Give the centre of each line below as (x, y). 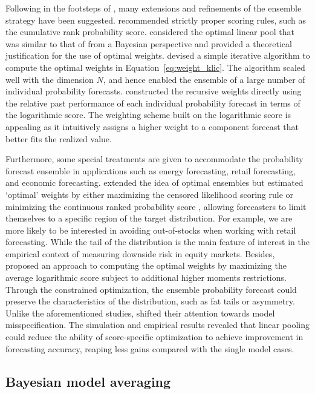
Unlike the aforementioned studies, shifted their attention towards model (140, 313)
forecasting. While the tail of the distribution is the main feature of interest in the (157, 242)
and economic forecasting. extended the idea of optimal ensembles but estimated (154, 182)
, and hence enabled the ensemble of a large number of (204, 79)
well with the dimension (50, 79)
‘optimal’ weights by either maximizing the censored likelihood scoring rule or (150, 194)
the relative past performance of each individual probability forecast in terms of (153, 103)
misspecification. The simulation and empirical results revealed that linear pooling (158, 325)
